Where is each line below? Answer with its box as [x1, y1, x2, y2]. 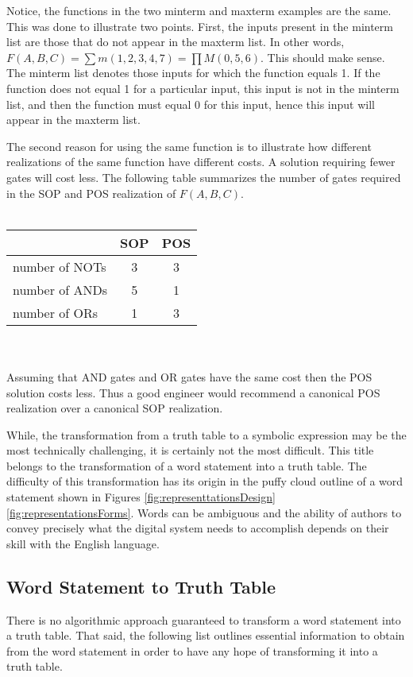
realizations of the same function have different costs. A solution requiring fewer [6, 153, 396, 170]
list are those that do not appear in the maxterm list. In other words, [6, 33, 345, 50]
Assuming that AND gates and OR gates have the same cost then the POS [6, 368, 372, 385]
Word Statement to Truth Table [6, 574, 276, 598]
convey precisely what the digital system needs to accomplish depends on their [6, 520, 389, 536]
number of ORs [13, 303, 98, 322]
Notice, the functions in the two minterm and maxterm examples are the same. [6, 2, 392, 18]
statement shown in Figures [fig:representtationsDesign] [6, 489, 276, 505]
